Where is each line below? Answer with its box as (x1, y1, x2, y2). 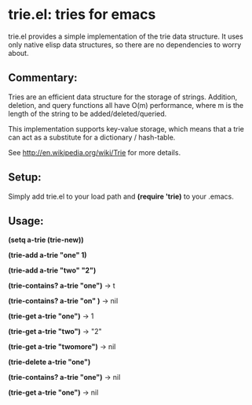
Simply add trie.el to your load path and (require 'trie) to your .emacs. (8, 191, 234, 201)
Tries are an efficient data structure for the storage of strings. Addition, (8, 92, 238, 102)
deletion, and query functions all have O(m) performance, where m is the (8, 100, 244, 110)
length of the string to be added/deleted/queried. (8, 109, 167, 118)
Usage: (8, 214, 45, 228)
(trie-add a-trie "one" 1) (8, 251, 88, 260)
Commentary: (8, 71, 78, 84)
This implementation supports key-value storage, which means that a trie (8, 124, 245, 133)
